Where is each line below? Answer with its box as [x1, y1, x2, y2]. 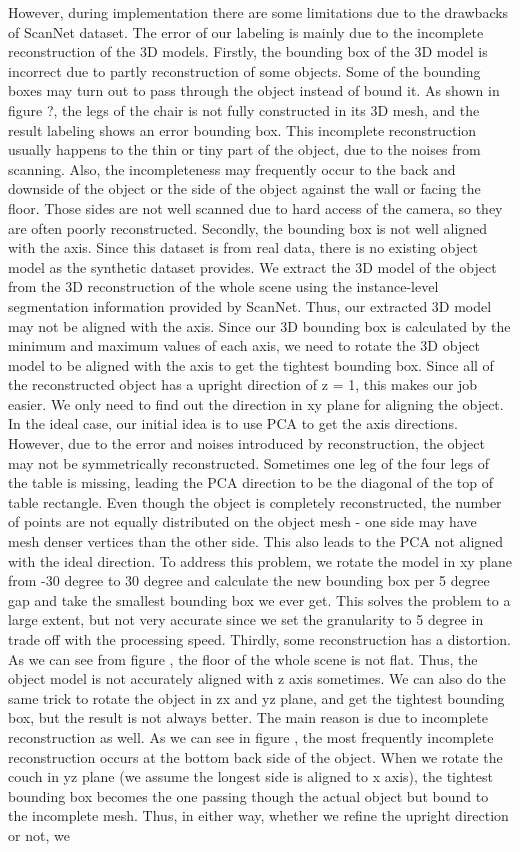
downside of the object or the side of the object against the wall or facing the [8, 178, 481, 199]
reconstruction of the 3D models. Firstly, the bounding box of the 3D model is [8, 41, 488, 62]
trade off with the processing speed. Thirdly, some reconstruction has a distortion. [8, 629, 511, 649]
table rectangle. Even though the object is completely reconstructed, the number [8, 491, 502, 512]
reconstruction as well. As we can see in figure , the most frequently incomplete [8, 726, 494, 747]
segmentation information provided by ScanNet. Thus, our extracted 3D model [8, 295, 492, 316]
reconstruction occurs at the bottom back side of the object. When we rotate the [8, 746, 503, 767]
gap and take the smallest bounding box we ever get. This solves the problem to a [8, 589, 511, 610]
